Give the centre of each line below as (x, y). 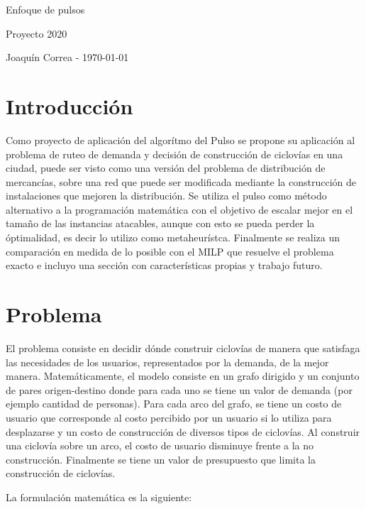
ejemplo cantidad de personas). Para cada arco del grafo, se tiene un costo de (174, 404)
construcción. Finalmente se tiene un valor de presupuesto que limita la (161, 459)
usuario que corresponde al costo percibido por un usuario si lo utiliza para (169, 417)
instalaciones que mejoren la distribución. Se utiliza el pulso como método (166, 196)
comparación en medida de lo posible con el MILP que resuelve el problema (170, 251)
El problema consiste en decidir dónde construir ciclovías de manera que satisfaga (183, 347)
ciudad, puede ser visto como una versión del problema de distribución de (166, 168)
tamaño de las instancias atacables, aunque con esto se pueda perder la (160, 223)
